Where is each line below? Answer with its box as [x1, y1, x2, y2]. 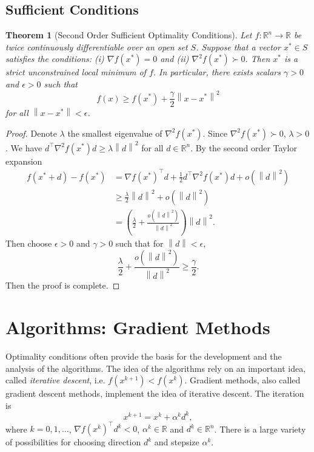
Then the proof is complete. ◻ [5, 279, 120, 292]
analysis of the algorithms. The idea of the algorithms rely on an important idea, [5, 361, 306, 374]
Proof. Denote [5, 126, 57, 139]
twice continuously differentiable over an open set [5, 40, 188, 53]
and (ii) [160, 52, 189, 65]
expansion [5, 154, 42, 167]
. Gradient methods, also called [184, 374, 301, 386]
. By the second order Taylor [190, 141, 297, 154]
